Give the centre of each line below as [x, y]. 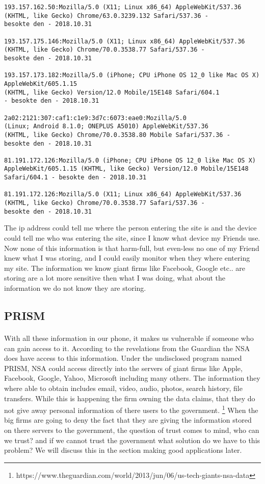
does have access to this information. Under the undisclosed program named [123, 358]
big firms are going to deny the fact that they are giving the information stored [128, 420]
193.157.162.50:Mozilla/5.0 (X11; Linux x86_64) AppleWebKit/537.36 [123, 7]
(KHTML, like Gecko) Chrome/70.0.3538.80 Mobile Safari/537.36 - [117, 135]
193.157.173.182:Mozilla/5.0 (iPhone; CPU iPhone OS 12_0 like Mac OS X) [132, 75]
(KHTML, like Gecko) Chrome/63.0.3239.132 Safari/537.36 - [106, 16]
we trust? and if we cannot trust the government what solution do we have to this [132, 440]
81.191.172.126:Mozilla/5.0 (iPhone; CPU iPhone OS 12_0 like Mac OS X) [130, 160]
